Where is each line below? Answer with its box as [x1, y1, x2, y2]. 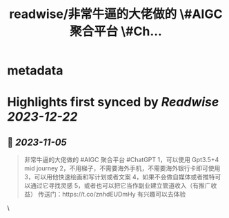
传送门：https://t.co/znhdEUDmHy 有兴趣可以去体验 [37, 190, 186, 199]
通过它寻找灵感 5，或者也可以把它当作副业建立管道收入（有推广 [30, 181, 212, 190]
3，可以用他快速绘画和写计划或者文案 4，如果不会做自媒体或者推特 [23, 173, 215, 181]
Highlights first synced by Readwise [7, 95, 219, 110]
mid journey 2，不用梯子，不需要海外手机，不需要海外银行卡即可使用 [23, 164, 221, 172]
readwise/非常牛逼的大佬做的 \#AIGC [9, 6, 223, 22]
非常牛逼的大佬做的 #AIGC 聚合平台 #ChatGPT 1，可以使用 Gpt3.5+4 [23, 156, 219, 164]
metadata [7, 63, 63, 79]
